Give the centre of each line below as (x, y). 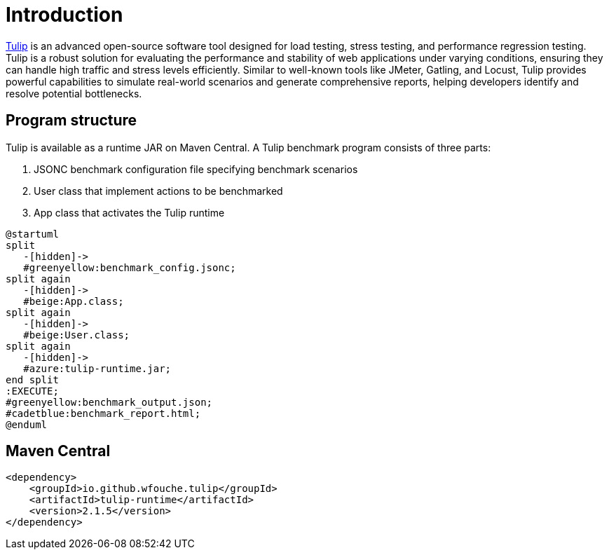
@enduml (27, 424)
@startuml (32, 234)
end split (32, 379)
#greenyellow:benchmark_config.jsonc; (130, 267)
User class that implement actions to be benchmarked (158, 191)
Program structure (71, 121)
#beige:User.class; (77, 335)
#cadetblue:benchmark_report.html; (103, 413)
